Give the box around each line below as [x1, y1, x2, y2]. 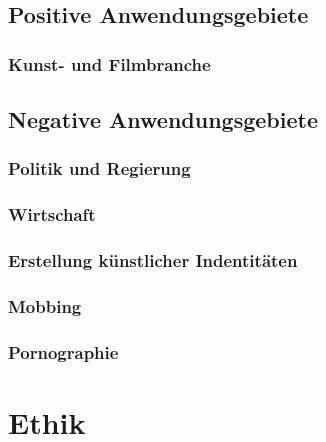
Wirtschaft [8, 202, 96, 227]
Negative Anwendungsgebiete [8, 104, 318, 135]
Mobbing [8, 293, 82, 318]
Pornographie [8, 339, 119, 364]
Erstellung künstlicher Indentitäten [8, 248, 298, 273]
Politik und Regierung [8, 156, 191, 181]
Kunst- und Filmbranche [8, 51, 211, 76]
